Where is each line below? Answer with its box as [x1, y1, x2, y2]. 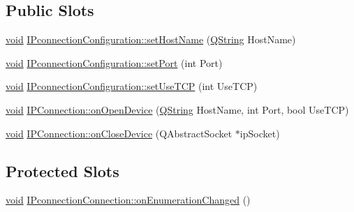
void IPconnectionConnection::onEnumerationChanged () [6, 192, 251, 207]
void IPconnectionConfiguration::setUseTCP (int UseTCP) [6, 79, 258, 93]
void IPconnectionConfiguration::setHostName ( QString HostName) [6, 32, 296, 47]
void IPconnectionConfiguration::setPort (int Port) [6, 55, 223, 70]
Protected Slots [6, 160, 119, 181]
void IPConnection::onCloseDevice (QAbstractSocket [6, 126, 233, 140]
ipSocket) [239, 126, 280, 140]
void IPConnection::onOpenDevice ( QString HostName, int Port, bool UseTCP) [6, 102, 349, 116]
